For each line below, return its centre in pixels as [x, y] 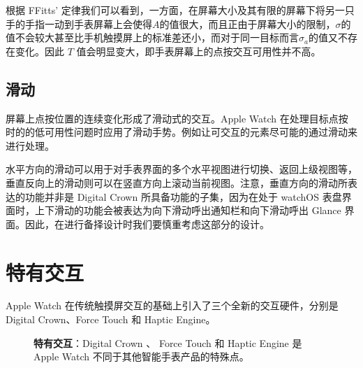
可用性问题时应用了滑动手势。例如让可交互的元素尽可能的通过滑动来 [201, 132]
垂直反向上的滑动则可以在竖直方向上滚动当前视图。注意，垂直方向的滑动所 [177, 182]
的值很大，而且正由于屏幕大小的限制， [247, 23]
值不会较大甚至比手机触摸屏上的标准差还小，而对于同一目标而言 [152, 37]
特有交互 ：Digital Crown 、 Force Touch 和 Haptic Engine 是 [168, 342]
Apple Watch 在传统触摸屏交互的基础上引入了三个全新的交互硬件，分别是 [172, 305]
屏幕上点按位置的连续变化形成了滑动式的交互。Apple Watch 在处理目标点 [172, 118]
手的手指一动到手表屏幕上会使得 [79, 23]
